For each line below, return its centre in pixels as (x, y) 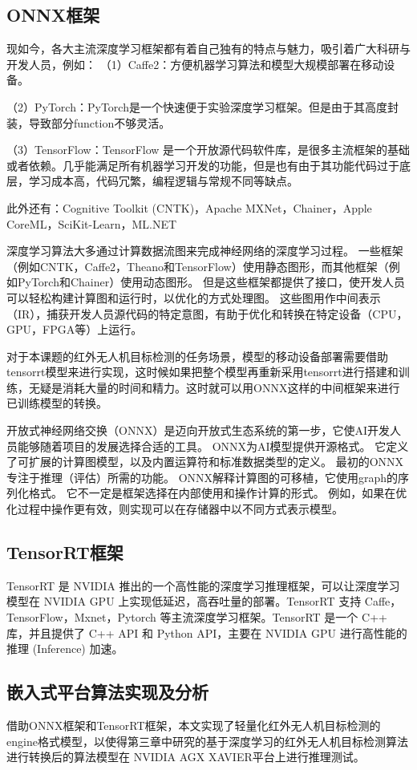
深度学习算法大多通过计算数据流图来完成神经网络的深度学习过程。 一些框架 (205, 251)
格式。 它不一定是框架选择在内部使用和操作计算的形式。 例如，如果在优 (218, 493)
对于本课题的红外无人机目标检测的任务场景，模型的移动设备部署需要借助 (197, 356)
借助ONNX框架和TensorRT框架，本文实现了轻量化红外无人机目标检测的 (194, 725)
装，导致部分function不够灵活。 (89, 122)
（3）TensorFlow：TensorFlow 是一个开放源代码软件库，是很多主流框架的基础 (208, 150)
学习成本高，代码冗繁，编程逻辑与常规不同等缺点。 (163, 181)
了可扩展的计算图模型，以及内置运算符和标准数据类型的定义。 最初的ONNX (205, 462)
